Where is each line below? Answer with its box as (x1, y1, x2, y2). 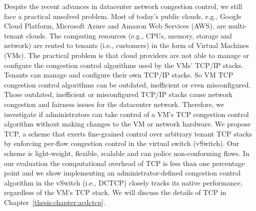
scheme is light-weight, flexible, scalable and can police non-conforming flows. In (4, 147, 249, 158)
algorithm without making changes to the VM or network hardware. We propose (4, 118, 251, 129)
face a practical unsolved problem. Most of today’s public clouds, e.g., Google (4, 10, 241, 21)
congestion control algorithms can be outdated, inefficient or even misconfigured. (4, 79, 251, 89)
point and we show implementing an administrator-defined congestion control (4, 167, 241, 178)
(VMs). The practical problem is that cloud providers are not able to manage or (4, 49, 249, 60)
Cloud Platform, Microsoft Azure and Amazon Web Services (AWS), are (4, 20, 226, 31)
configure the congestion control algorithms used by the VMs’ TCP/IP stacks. (4, 59, 243, 70)
